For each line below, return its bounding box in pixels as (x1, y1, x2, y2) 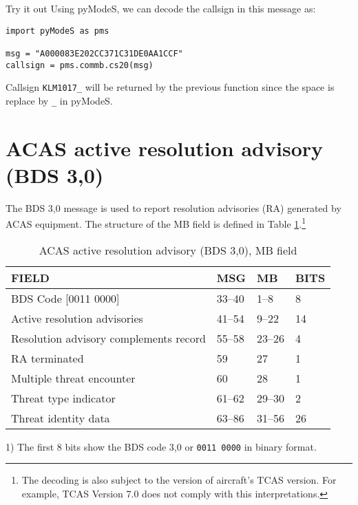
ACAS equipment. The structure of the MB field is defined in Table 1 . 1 (6, 215, 306, 231)
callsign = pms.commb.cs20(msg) (6, 60, 154, 70)
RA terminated (11, 350, 84, 366)
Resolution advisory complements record (11, 330, 206, 346)
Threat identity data (11, 409, 110, 426)
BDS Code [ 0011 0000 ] (11, 290, 120, 306)
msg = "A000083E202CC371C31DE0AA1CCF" (6, 48, 183, 58)
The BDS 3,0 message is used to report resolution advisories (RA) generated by (6, 200, 341, 215)
